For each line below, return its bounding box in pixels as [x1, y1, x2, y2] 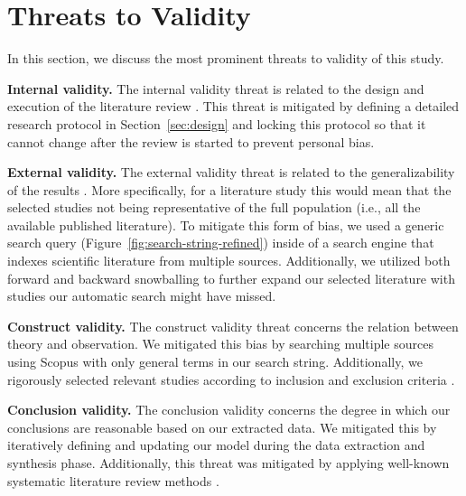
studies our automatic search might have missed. [7, 286, 276, 305]
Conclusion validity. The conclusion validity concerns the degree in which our [7, 400, 451, 419]
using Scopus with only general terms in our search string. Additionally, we [7, 352, 423, 371]
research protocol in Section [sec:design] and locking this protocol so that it [7, 114, 426, 133]
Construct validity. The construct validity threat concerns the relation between [7, 316, 459, 335]
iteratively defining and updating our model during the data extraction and [7, 435, 425, 454]
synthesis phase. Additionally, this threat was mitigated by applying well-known [7, 454, 450, 472]
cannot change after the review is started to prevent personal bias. [7, 132, 375, 151]
